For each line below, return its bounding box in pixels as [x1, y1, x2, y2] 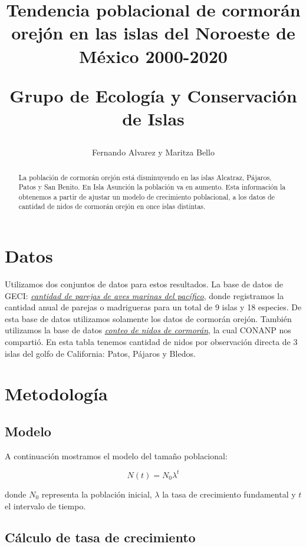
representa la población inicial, [41, 488, 152, 500]
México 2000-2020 [79, 44, 228, 68]
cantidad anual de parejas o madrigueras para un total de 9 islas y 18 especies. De [5, 301, 302, 313]
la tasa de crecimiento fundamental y [162, 488, 296, 500]
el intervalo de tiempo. [5, 499, 86, 512]
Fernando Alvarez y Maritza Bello [92, 146, 215, 158]
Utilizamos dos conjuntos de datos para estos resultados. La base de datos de [5, 278, 283, 290]
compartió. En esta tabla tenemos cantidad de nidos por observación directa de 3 [5, 336, 298, 348]
